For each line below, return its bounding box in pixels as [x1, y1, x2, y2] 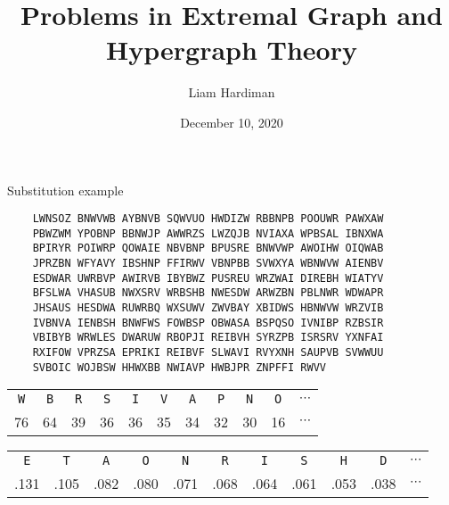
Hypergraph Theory [106, 31, 357, 68]
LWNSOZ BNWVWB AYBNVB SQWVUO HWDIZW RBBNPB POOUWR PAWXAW [32, 212, 384, 226]
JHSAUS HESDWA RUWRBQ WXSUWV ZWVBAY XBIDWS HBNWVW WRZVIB [32, 302, 384, 315]
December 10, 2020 [180, 112, 283, 131]
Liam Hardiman [188, 83, 275, 102]
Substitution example [7, 180, 124, 199]
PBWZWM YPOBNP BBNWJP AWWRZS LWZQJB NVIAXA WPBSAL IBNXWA [32, 227, 384, 240]
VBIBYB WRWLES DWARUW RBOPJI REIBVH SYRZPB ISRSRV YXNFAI [32, 331, 384, 344]
